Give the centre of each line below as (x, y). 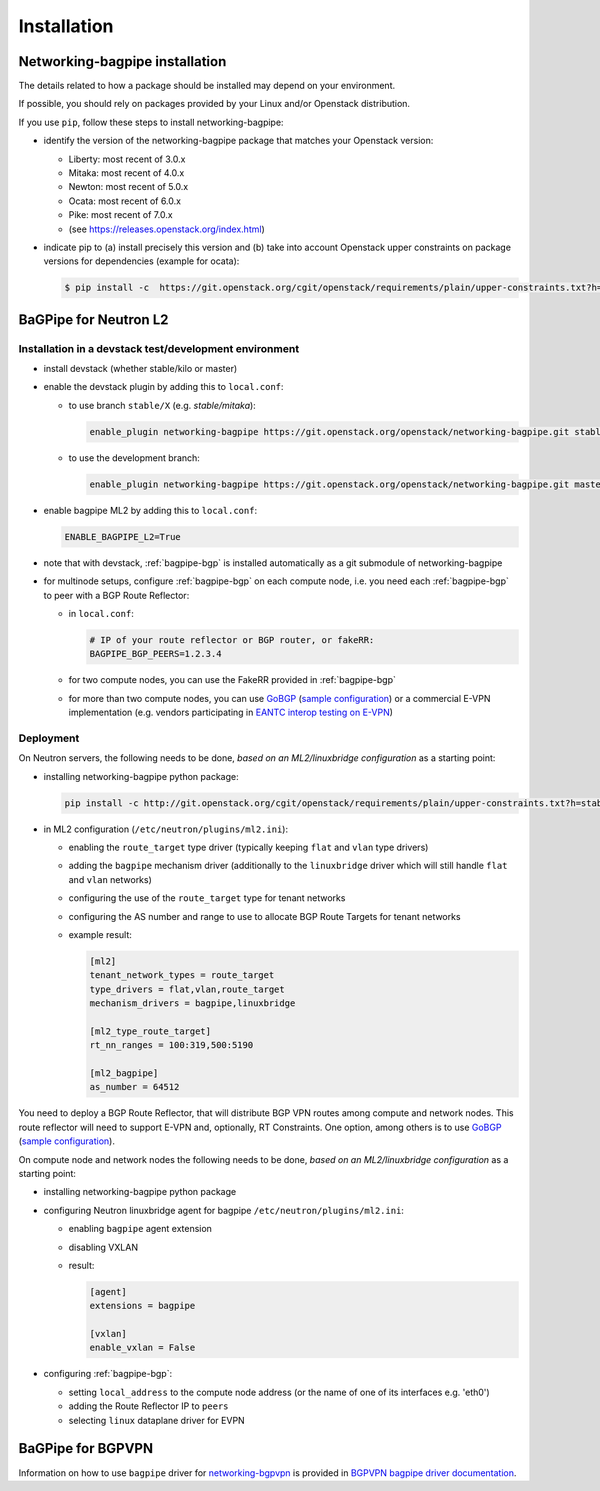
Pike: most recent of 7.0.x (121, 215)
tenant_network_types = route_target (182, 975)
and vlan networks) (110, 879)
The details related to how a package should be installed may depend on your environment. (207, 86)
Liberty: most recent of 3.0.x (127, 159)
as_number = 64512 (134, 1087)
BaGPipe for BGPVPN (86, 1448)
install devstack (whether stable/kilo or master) (140, 369)
